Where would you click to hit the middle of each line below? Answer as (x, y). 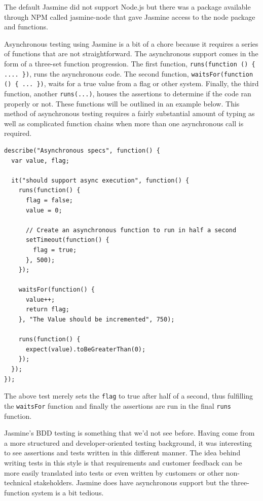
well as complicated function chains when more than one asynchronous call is (124, 123)
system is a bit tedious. (68, 492)
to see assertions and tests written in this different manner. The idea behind (122, 453)
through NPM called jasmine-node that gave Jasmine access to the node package (130, 16)
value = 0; (44, 210)
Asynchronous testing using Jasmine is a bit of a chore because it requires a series (131, 43)
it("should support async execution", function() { (100, 180)
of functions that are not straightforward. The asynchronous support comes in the (131, 53)
